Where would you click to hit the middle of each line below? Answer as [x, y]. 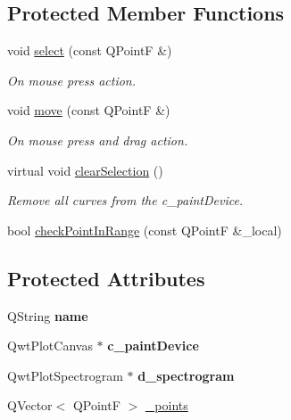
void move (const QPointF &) [89, 110]
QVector [30, 405]
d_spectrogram [186, 375]
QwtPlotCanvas [50, 346]
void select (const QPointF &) [90, 50]
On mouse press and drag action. [98, 140]
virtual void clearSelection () [85, 170]
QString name [48, 315]
